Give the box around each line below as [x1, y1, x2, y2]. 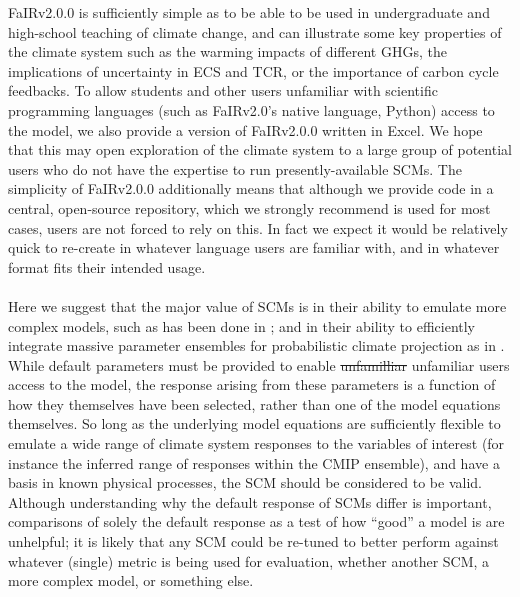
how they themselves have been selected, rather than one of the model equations [8, 393, 501, 414]
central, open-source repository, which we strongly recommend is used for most [8, 197, 491, 218]
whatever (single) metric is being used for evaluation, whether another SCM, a [8, 550, 490, 571]
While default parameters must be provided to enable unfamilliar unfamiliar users [8, 354, 510, 375]
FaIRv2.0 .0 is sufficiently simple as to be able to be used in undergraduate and [8, 2, 490, 22]
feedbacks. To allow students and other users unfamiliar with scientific [8, 80, 438, 101]
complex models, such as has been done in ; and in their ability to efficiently [8, 315, 475, 336]
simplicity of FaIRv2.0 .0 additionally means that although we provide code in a [8, 178, 494, 199]
